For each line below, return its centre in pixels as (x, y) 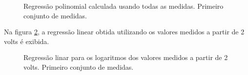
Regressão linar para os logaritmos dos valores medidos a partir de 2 (126, 57)
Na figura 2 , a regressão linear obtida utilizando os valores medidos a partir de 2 (124, 32)
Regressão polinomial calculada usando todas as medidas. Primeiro (124, 6)
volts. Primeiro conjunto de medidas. (79, 67)
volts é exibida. (27, 41)
